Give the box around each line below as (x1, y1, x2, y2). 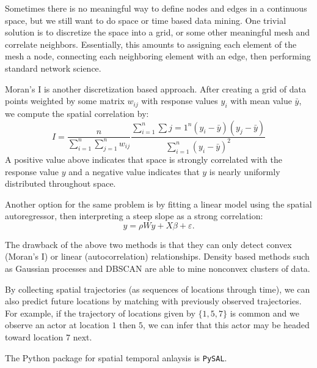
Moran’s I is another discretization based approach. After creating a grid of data (5, 82, 306, 95)
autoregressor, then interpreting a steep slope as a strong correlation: (5, 209, 263, 222)
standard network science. (5, 61, 101, 74)
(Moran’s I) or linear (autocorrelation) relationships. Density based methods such (5, 250, 310, 263)
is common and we (230, 306, 299, 319)
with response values (141, 94, 218, 107)
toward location (5, 331, 64, 344)
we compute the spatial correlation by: (5, 107, 149, 119)
